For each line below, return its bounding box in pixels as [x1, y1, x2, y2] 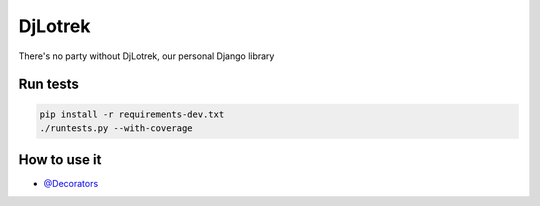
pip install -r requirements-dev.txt [39, 108, 225, 120]
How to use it [18, 151, 102, 169]
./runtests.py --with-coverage [39, 122, 194, 134]
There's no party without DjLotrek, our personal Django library [18, 50, 275, 62]
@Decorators [43, 178, 99, 190]
